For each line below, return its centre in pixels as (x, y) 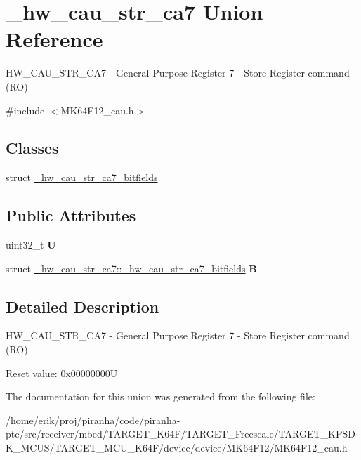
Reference (54, 39)
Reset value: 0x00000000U (62, 373)
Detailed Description (83, 306)
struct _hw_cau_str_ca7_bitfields (82, 177)
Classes (32, 148)
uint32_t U (31, 245)
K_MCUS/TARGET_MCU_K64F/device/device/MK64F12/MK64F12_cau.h (177, 448)
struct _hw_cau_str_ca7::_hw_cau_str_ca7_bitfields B (131, 268)
